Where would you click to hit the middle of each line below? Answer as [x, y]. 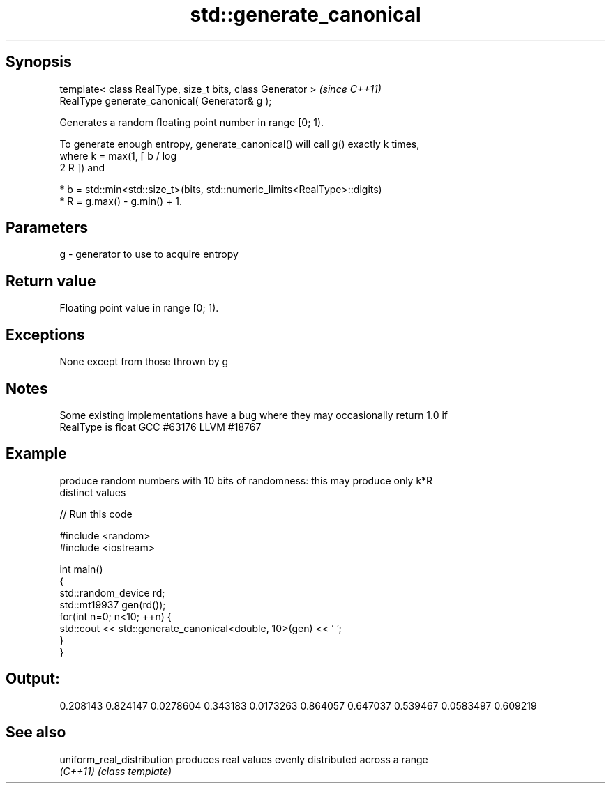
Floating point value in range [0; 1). [139, 308]
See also [36, 733]
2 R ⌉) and [82, 167]
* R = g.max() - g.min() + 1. [121, 201]
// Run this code [96, 514]
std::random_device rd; [112, 592]
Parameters [47, 228]
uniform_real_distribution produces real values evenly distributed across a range [244, 759]
